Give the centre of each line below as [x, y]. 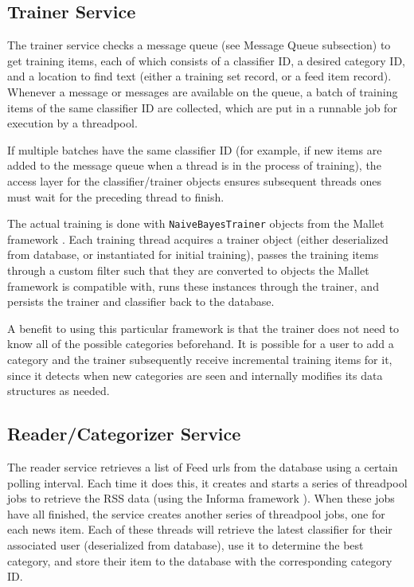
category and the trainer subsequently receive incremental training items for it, [200, 359]
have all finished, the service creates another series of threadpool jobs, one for [196, 513]
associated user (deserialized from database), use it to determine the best [186, 544]
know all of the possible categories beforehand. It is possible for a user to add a [201, 344]
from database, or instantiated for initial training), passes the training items [193, 254]
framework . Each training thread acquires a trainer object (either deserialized [198, 239]
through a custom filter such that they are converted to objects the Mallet [188, 270]
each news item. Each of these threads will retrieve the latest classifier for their [200, 529]
